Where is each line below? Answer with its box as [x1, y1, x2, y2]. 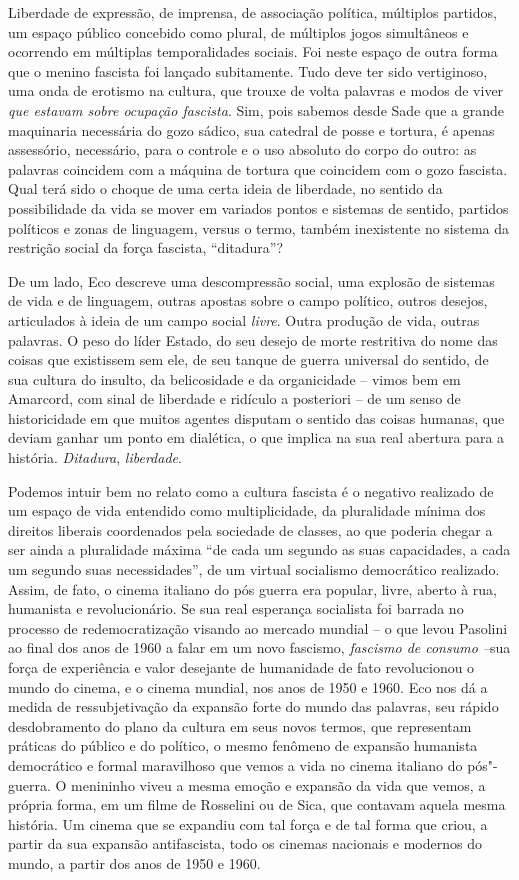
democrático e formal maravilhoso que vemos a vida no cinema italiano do [8, 754, 463, 775]
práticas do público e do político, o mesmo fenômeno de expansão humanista [8, 735, 478, 756]
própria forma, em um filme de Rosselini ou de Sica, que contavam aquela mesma [8, 794, 506, 815]
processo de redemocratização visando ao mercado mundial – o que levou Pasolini [8, 617, 508, 638]
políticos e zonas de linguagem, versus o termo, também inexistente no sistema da [8, 217, 510, 238]
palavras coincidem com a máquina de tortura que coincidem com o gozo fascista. [8, 158, 508, 179]
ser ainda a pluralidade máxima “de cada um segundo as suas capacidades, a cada [8, 539, 511, 560]
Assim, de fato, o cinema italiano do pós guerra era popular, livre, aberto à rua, [8, 578, 497, 599]
